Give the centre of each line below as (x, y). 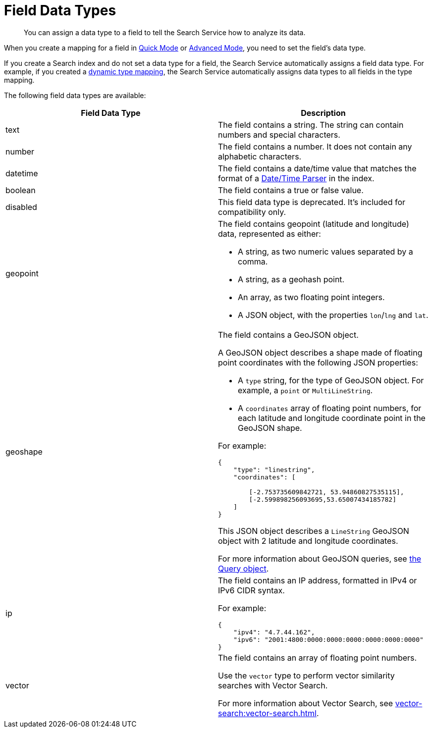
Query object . (243, 568)
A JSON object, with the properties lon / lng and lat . (333, 315)
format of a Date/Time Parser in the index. (296, 178)
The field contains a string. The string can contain (311, 125)
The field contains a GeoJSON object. (288, 335)
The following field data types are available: (75, 95)
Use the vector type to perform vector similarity (306, 675)
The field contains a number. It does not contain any (315, 146)
